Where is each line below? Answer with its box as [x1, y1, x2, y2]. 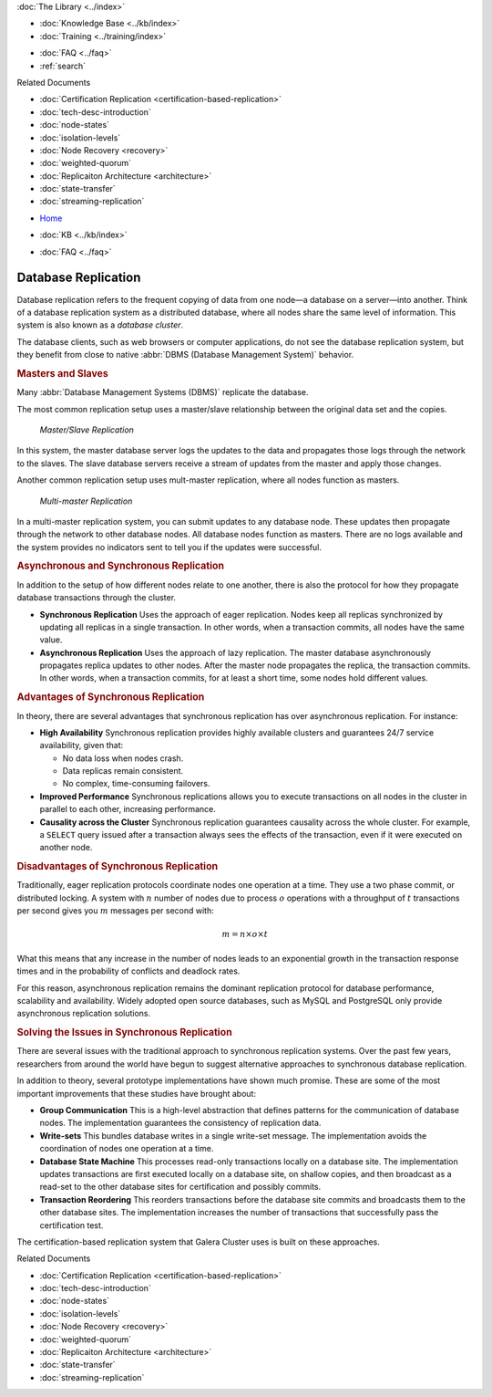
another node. [39, 842, 93, 853]
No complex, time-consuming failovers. [62, 778, 210, 789]
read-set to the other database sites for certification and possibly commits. [39, 1182, 322, 1193]
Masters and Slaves [16, 367, 108, 380]
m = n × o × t [221, 929, 269, 940]
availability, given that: [39, 740, 124, 751]
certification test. [39, 1219, 104, 1231]
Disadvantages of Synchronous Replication [16, 860, 219, 873]
